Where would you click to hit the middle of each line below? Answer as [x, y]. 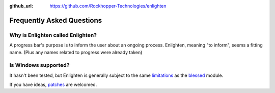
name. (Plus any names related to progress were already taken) [76, 52]
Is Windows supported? [39, 65]
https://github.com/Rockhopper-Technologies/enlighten [108, 6]
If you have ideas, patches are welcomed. [53, 85]
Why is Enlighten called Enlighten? [53, 35]
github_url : [21, 6]
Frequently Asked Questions [56, 20]
